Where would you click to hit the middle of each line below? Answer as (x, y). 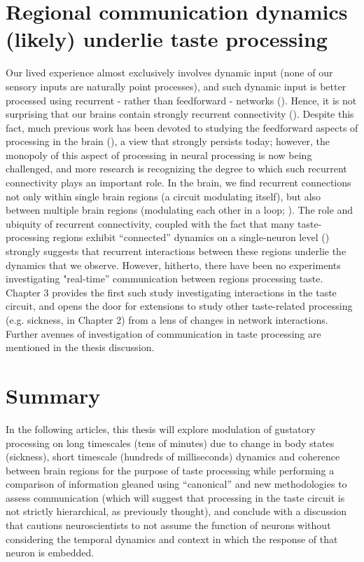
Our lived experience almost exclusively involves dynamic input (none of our (169, 73)
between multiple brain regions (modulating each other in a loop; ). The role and (180, 210)
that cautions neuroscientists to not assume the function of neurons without (168, 525)
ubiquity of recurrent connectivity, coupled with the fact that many (150, 223)
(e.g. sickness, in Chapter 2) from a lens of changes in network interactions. (167, 320)
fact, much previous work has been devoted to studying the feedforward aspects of (182, 127)
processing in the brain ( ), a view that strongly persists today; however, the (168, 141)
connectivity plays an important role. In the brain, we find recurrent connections (178, 183)
